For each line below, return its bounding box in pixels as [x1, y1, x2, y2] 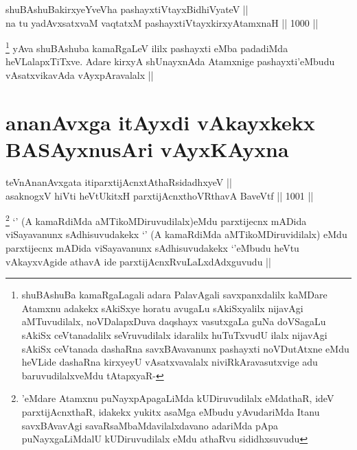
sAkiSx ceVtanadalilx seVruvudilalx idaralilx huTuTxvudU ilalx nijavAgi [21, 327, 327, 342]
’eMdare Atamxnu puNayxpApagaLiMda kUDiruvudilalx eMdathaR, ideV [21, 391, 334, 405]
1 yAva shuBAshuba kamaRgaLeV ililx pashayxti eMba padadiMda [5, 39, 288, 55]
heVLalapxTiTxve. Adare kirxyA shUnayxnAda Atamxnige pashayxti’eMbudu [5, 54, 335, 69]
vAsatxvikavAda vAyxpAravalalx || [5, 68, 154, 82]
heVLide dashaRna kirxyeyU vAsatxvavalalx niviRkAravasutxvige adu [21, 355, 318, 369]
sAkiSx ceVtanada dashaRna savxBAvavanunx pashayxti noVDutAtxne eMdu [21, 341, 349, 355]
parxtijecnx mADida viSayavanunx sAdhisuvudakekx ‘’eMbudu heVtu [5, 240, 299, 254]
